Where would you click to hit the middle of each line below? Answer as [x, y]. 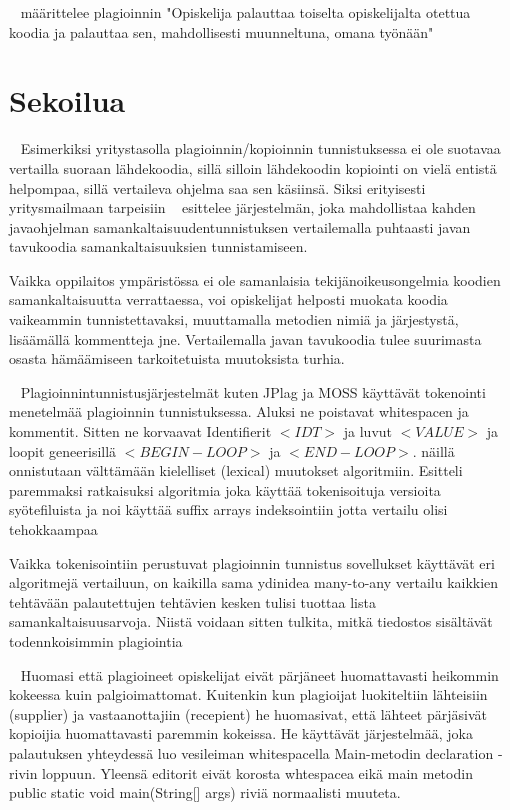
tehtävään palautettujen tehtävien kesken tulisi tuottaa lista [192, 601]
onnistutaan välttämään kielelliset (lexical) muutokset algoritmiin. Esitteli [236, 470]
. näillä [433, 450]
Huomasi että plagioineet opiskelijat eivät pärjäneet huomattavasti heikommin [259, 674]
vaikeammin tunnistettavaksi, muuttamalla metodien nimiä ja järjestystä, [234, 319]
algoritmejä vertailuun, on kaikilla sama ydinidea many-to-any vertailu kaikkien [254, 582]
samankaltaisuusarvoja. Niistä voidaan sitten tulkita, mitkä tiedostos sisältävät [251, 621]
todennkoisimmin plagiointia [96, 640]
